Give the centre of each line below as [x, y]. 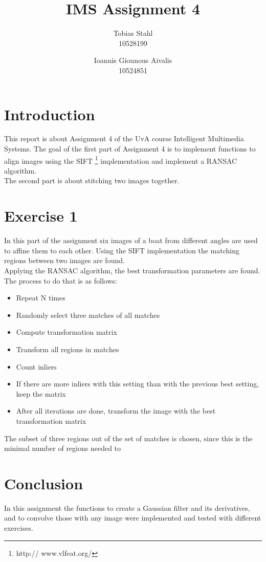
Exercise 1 [41, 216]
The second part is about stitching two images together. [92, 180]
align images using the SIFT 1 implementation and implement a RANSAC [121, 160]
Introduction [50, 114]
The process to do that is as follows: [61, 280]
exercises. [19, 528]
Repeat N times [41, 298]
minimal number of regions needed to [63, 448]
